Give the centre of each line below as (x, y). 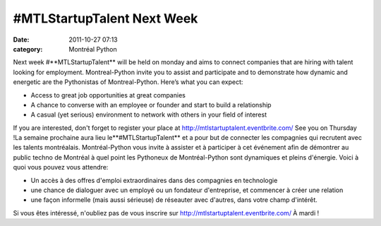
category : (28, 49)
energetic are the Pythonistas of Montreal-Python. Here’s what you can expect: (128, 82)
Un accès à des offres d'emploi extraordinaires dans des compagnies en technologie (154, 180)
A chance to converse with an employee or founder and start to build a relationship (151, 105)
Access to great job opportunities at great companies (108, 95)
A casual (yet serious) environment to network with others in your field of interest (149, 115)
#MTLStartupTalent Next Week (105, 18)
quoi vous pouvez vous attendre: (61, 167)
